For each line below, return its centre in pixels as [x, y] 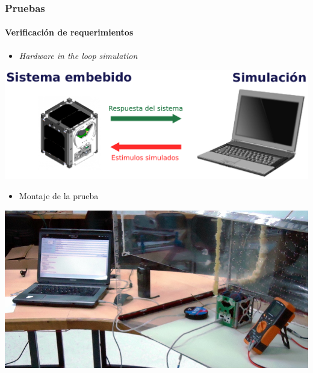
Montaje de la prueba [59, 196]
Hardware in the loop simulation [78, 55]
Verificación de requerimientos [69, 32]
